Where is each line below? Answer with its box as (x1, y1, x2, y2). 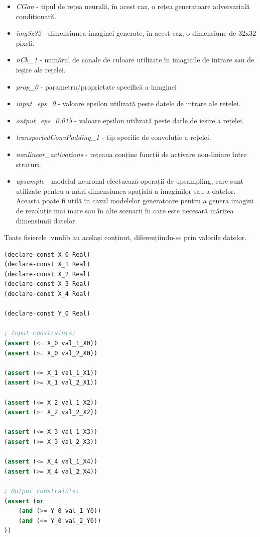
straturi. (16, 159, 41, 169)
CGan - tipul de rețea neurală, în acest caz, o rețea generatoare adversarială (16, 1, 250, 11)
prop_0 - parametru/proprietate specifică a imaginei (16, 81, 177, 92)
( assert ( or (4, 497, 44, 505)
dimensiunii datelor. (16, 215, 77, 225)
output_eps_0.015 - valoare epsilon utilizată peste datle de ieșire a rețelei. (16, 115, 244, 125)
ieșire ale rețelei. (16, 64, 66, 74)
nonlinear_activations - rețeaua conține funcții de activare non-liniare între (16, 148, 247, 159)
